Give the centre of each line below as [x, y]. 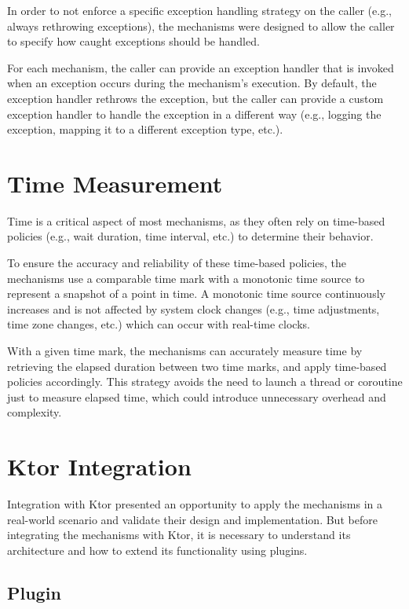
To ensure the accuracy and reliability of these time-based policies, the [177, 263]
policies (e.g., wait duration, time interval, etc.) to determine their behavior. [190, 236]
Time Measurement [115, 183]
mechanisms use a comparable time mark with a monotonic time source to [186, 278]
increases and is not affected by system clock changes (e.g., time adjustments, [194, 308]
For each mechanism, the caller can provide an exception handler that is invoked [201, 67]
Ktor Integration [99, 466]
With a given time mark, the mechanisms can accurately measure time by [185, 351]
